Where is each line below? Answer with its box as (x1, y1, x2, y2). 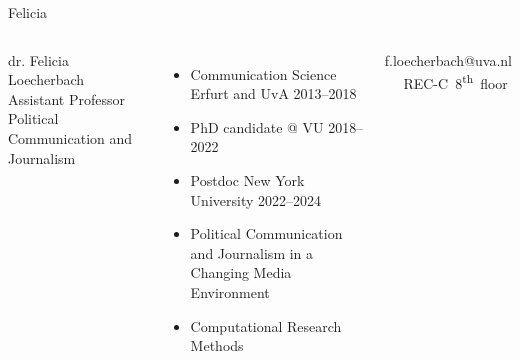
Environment (190, 281, 270, 302)
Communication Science (190, 63, 337, 84)
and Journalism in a (190, 242, 314, 263)
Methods (190, 335, 244, 356)
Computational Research (190, 315, 342, 336)
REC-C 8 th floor (403, 70, 508, 93)
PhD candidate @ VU (190, 116, 324, 137)
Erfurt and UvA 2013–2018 (190, 83, 357, 104)
